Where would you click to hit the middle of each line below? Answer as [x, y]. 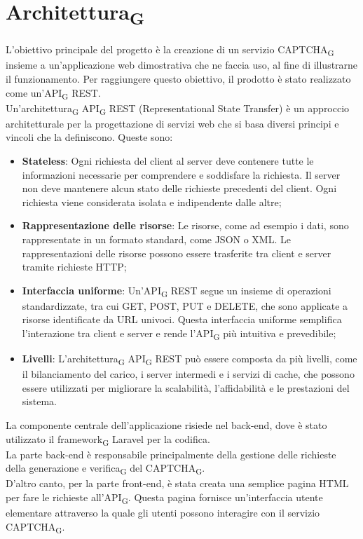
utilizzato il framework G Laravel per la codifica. [108, 439]
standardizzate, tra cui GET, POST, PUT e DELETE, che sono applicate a [185, 305]
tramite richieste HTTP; [74, 267]
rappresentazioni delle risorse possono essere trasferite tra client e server [177, 253]
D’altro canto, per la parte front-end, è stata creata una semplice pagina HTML [177, 483]
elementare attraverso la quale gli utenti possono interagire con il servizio [163, 513]
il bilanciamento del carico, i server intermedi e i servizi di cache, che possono [188, 374]
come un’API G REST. [53, 93]
